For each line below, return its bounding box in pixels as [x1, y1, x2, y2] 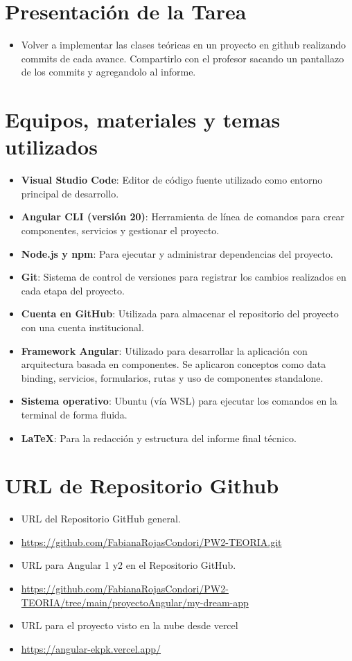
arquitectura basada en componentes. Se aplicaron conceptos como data [21, 357, 326, 371]
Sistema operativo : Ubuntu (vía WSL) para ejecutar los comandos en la [21, 394, 337, 408]
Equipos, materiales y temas [5, 105, 281, 134]
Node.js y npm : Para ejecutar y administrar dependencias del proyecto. [21, 246, 333, 261]
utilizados [5, 132, 98, 161]
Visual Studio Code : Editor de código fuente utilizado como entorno [21, 173, 323, 187]
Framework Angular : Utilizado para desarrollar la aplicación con [21, 343, 308, 358]
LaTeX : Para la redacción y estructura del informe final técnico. [21, 430, 297, 445]
